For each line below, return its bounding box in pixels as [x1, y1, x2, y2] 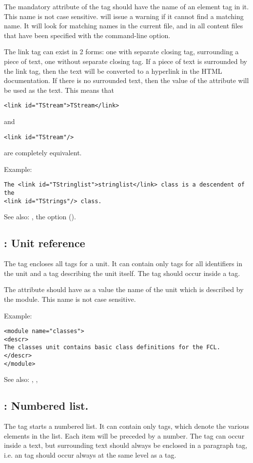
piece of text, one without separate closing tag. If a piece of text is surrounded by [4, 56, 247, 66]
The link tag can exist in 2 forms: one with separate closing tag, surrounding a [4, 46, 239, 57]
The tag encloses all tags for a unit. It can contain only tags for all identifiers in [4, 258, 242, 269]
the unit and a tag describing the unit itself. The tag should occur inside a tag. [4, 268, 240, 278]
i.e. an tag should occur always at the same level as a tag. [4, 450, 176, 460]
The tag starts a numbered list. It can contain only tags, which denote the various [4, 421, 249, 431]
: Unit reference [4, 235, 85, 251]
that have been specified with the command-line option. [4, 30, 171, 40]
